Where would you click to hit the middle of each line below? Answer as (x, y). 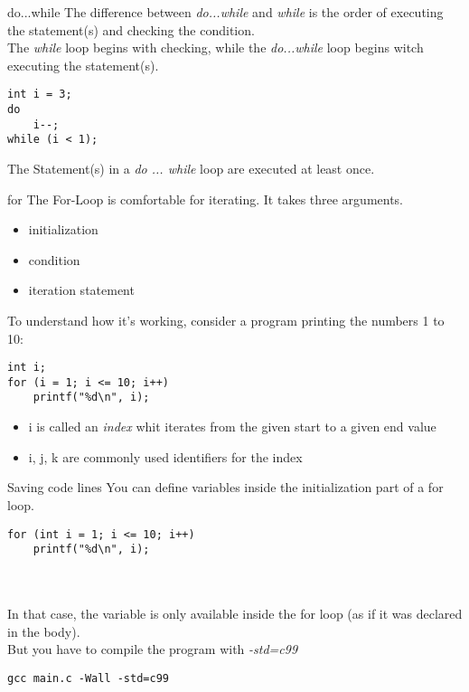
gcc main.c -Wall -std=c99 (88, 678)
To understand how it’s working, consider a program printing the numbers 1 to (226, 320)
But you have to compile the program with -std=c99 (153, 649)
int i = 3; (40, 95)
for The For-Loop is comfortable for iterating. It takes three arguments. (206, 199)
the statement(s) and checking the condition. (131, 29)
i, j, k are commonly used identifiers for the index (165, 456)
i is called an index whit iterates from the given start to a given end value (232, 427)
